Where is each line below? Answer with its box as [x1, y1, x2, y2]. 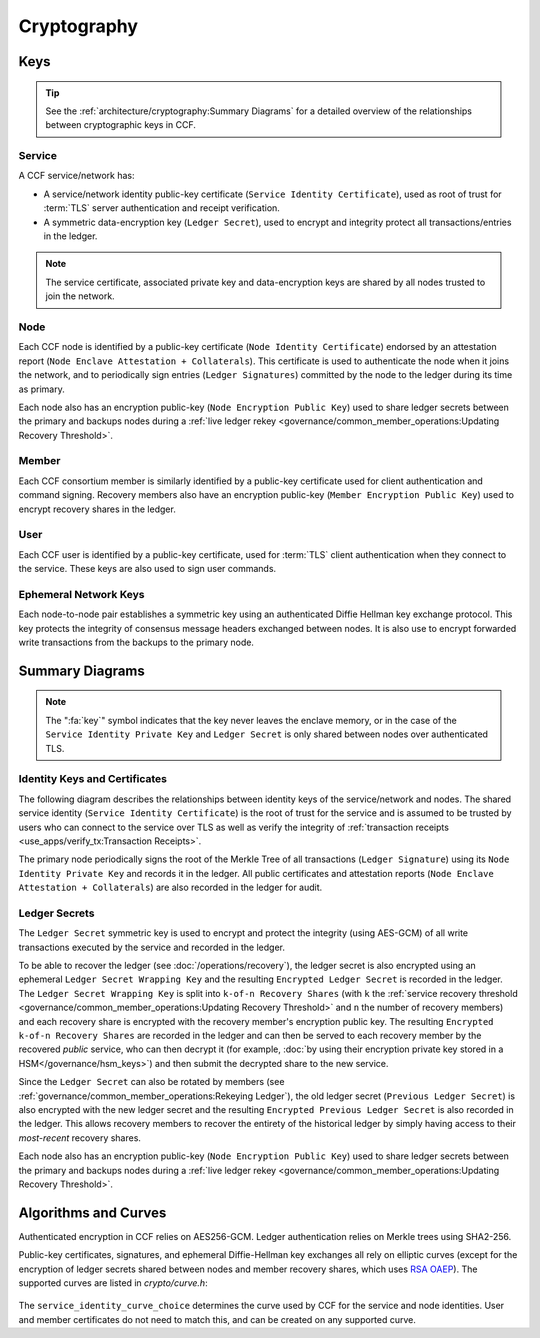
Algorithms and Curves [18, 1204, 167, 1221]
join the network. [45, 290, 115, 302]
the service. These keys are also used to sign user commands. [18, 563, 277, 575]
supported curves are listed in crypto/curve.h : [18, 1277, 209, 1289]
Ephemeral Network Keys [18, 587, 145, 601]
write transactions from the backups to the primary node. [18, 636, 255, 649]
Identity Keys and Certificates [18, 772, 168, 786]
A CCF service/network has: [18, 170, 135, 182]
